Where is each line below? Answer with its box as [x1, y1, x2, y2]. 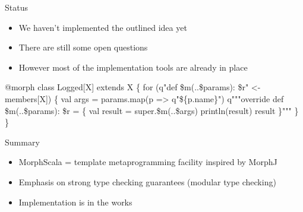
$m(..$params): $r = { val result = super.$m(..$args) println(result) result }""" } [5, 104, 299, 116]
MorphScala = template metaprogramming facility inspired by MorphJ [18, 156, 277, 168]
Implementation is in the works [18, 195, 132, 208]
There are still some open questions [18, 41, 148, 53]
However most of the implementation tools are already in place [18, 61, 248, 73]
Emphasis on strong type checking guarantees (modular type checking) [18, 175, 276, 188]
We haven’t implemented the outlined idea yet [18, 21, 187, 33]
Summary [5, 135, 40, 148]
